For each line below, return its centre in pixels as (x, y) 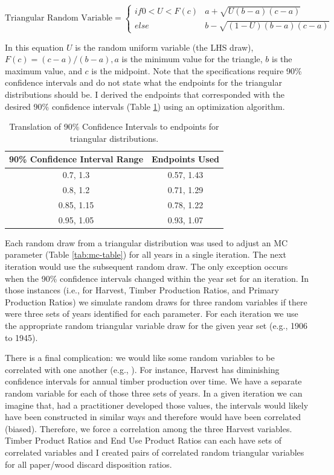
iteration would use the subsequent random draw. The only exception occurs (146, 266)
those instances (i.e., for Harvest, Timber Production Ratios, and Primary (142, 290)
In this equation (34, 47)
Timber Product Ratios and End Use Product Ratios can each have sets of (143, 440)
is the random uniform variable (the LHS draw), (164, 47)
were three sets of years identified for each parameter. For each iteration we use (152, 314)
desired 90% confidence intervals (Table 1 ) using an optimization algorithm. (145, 106)
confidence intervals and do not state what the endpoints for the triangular (143, 82)
